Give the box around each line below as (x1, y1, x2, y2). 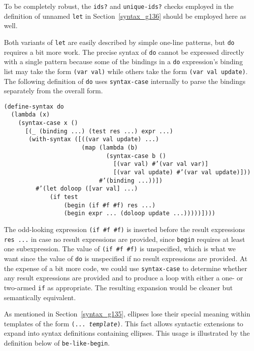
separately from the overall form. (4, 85, 103, 96)
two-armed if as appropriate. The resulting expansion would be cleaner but (4, 282, 233, 292)
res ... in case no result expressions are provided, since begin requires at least (4, 234, 245, 244)
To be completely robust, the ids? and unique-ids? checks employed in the (4, 1, 234, 11)
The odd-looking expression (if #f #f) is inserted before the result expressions (4, 224, 245, 234)
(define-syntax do (4, 103, 64, 110)
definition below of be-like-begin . (4, 337, 110, 348)
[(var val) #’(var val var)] (113, 160, 209, 168)
